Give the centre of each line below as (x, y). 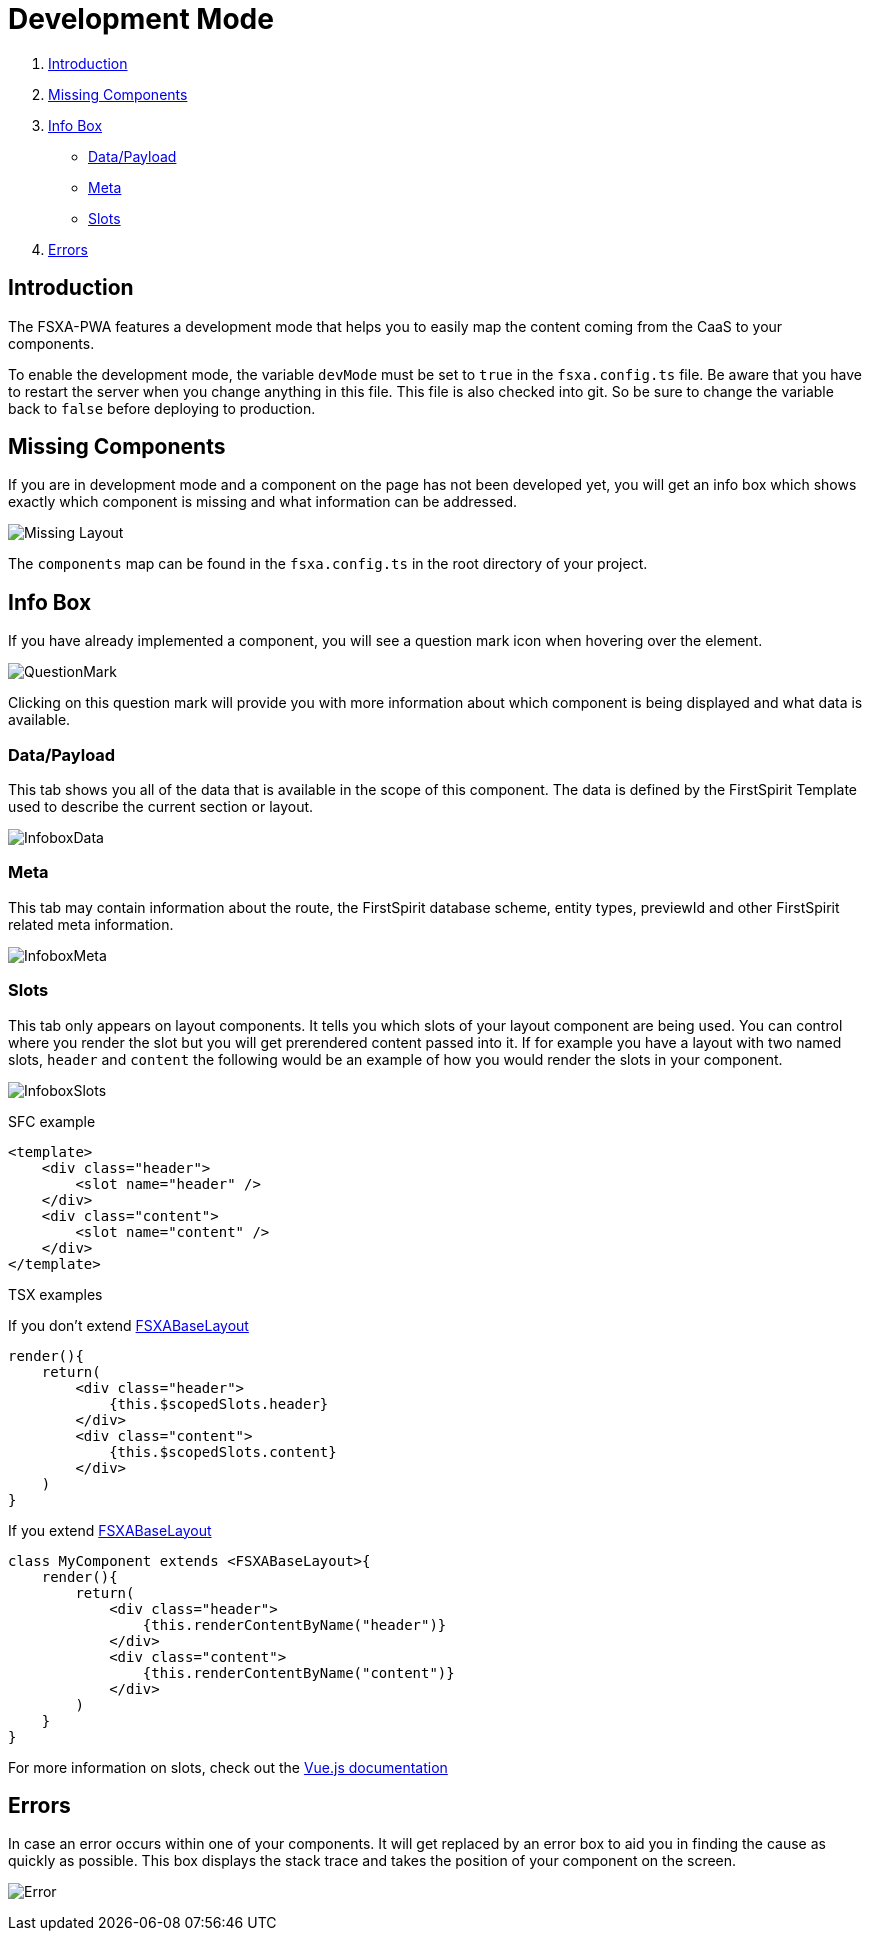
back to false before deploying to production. (162, 408)
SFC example (52, 1121)
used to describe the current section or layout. (161, 807)
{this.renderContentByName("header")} (294, 1624)
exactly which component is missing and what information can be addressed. (263, 502)
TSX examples (55, 1294)
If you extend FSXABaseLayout (110, 1530)
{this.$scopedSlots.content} (223, 1451)
